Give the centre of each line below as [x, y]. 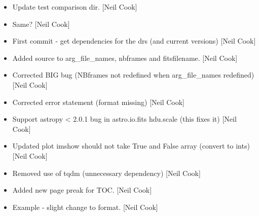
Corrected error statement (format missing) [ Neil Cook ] [98, 102]
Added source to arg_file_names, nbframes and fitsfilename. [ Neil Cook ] [125, 58]
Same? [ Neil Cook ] [41, 24]
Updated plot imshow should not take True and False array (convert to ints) [131, 146]
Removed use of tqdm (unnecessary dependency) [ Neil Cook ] [106, 173]
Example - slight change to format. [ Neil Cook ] [85, 207]
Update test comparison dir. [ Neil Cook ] [75, 7]
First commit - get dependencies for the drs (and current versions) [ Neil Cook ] [134, 41]
